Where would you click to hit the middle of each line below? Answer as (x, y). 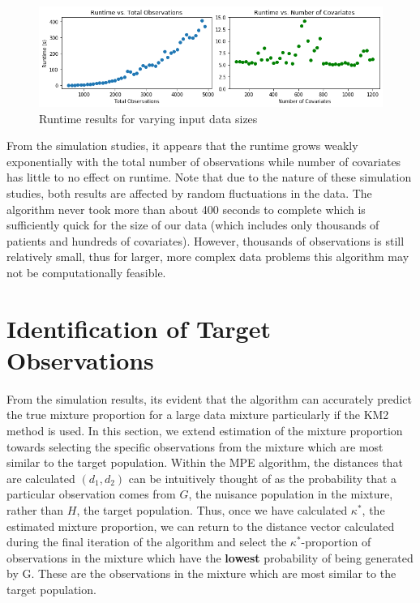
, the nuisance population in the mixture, (291, 494)
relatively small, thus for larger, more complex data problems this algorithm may (208, 257)
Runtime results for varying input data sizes (148, 118)
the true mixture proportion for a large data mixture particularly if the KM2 (198, 415)
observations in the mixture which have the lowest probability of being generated (210, 557)
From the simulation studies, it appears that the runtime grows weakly (182, 145)
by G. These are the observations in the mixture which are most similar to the (201, 573)
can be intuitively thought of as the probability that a (263, 478)
